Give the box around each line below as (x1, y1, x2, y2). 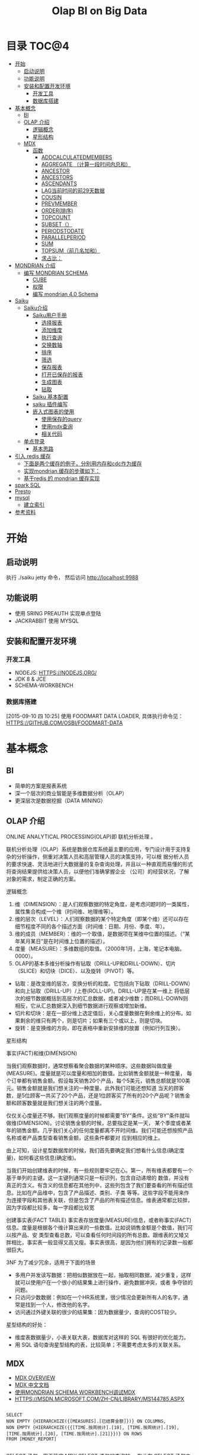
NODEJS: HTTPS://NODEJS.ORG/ (14, 669, 97, 676)
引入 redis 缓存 (14, 452, 52, 459)
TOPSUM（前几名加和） (41, 247, 101, 254)
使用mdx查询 (41, 422, 73, 430)
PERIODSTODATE (41, 227, 84, 234)
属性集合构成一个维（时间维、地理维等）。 (14, 908, 117, 915)
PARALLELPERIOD (41, 233, 86, 241)
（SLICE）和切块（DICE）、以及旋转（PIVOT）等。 (14, 967, 137, 974)
